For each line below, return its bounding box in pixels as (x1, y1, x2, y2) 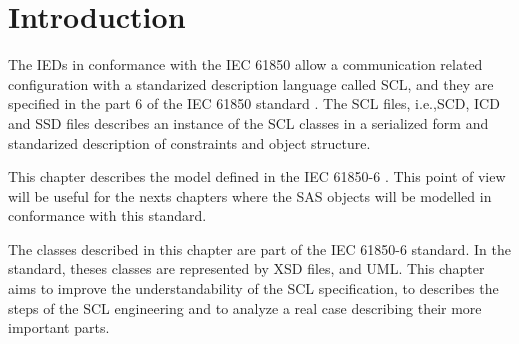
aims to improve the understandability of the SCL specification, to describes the (8, 278, 499, 299)
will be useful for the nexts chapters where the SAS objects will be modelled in (8, 185, 492, 206)
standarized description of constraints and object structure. (8, 132, 371, 153)
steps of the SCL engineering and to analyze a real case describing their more (8, 297, 482, 318)
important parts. (8, 317, 110, 338)
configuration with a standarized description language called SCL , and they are (8, 73, 494, 94)
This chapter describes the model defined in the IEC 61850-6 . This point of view (8, 166, 506, 187)
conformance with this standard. (8, 205, 207, 226)
